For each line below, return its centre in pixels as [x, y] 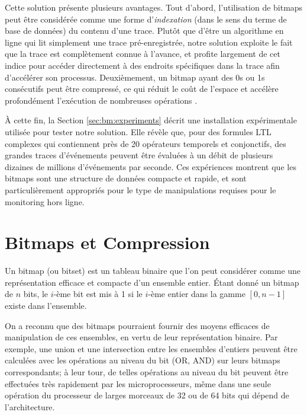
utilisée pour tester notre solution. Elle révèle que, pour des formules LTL [138, 131]
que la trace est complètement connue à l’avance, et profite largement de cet [143, 54]
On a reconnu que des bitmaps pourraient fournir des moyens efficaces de [137, 325]
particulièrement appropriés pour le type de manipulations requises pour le [140, 189]
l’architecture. [30, 406]
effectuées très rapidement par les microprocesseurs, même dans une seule [138, 383]
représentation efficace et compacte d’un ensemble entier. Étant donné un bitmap [152, 282]
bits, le [36, 294]
